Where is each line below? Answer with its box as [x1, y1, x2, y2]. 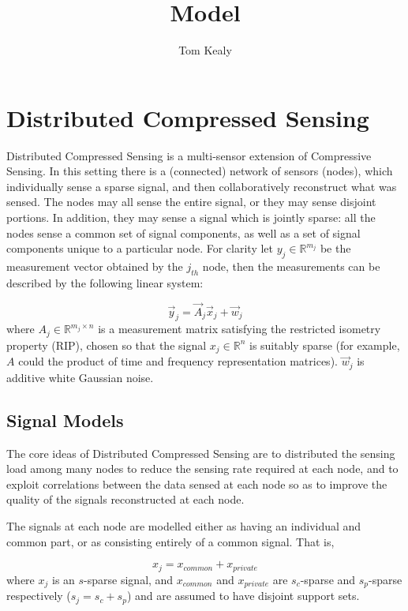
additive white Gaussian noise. [6, 369, 154, 385]
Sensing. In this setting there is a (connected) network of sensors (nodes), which [6, 163, 393, 179]
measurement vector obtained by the [6, 258, 183, 275]
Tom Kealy [178, 42, 232, 58]
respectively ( [6, 587, 71, 604]
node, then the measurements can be [202, 258, 380, 275]
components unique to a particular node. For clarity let [6, 240, 274, 257]
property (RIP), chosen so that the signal [6, 336, 207, 353]
